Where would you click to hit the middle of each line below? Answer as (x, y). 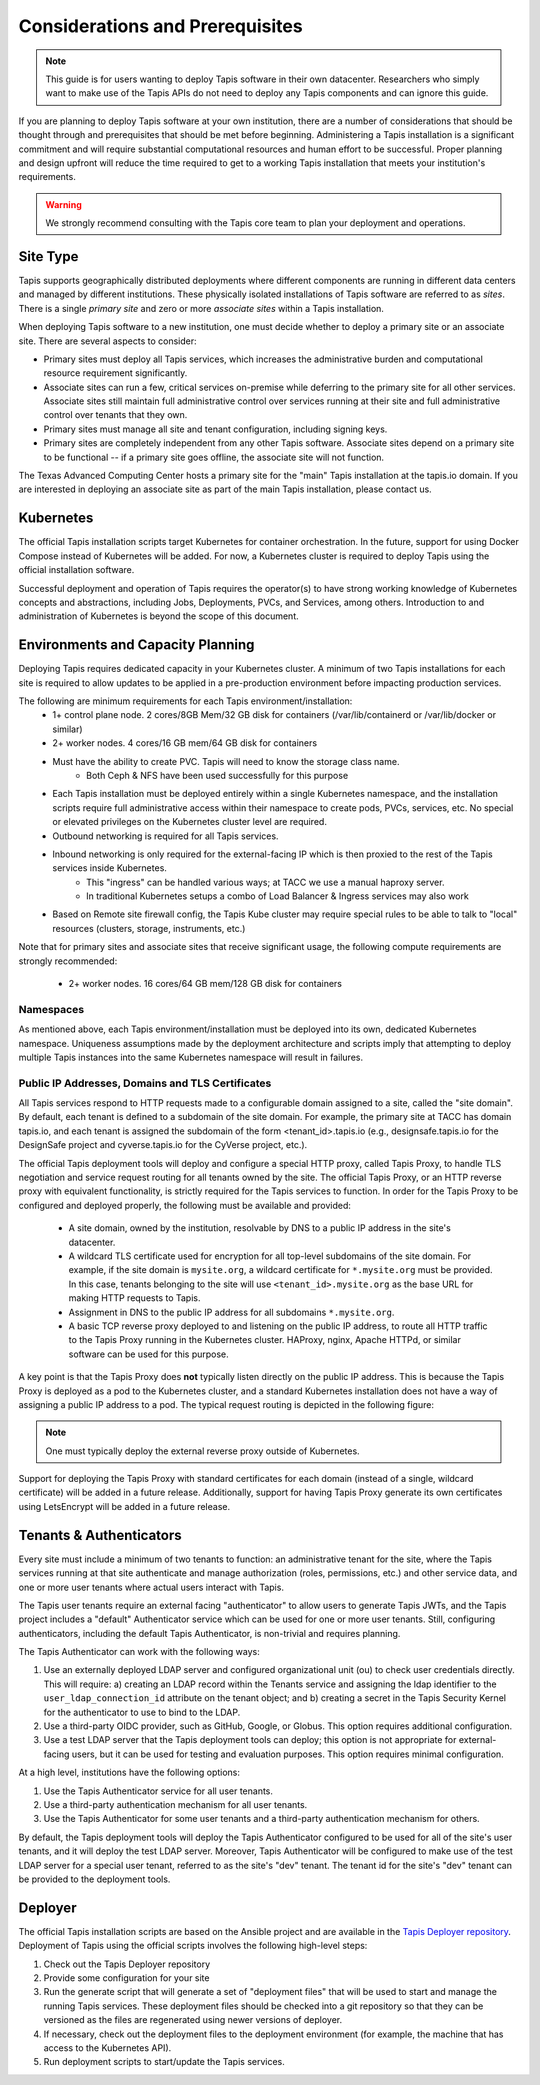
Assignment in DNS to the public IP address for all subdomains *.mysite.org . (231, 1312)
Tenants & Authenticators (100, 1535)
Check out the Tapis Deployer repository (127, 1964)
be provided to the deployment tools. (94, 1879)
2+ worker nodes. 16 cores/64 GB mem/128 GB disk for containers (205, 984)
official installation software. (76, 570)
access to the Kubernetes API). (107, 2047)
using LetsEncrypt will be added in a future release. (124, 1506)
